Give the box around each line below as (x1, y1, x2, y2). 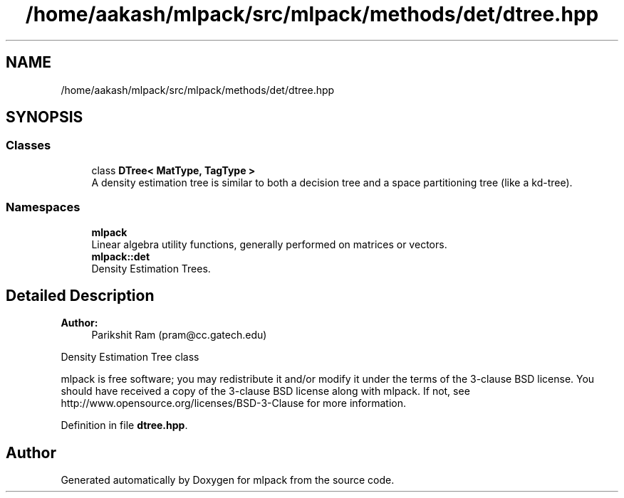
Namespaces (6, 200, 80, 215)
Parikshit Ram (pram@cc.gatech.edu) (91, 329, 267, 341)
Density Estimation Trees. (91, 262, 211, 275)
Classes (6, 138, 51, 153)
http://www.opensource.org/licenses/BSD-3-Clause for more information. (61, 397, 406, 410)
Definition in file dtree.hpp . (61, 419, 188, 432)
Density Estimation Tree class (61, 351, 199, 364)
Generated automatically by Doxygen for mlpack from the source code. (61, 474, 395, 487)
